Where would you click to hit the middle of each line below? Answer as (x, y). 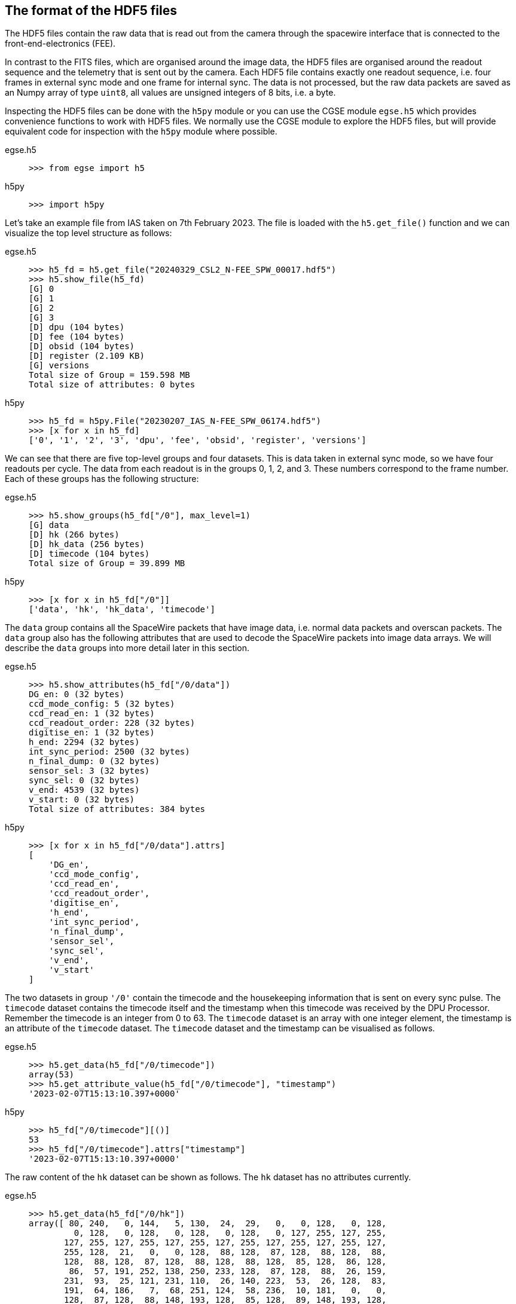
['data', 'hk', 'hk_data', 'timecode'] (122, 610)
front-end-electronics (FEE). (60, 44)
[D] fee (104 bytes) (77, 337)
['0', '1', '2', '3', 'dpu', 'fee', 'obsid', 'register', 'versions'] (198, 440)
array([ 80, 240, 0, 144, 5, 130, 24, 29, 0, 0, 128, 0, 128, (208, 1224)
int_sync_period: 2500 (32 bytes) (109, 752)
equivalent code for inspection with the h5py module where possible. (141, 132)
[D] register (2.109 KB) (87, 356)
